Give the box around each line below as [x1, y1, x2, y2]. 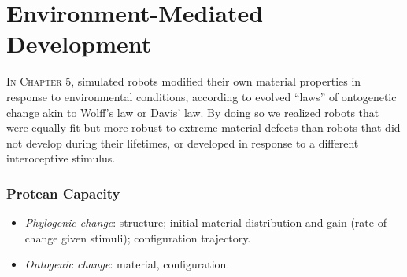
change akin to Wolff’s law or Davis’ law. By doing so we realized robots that [6, 104, 379, 120]
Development [6, 27, 152, 60]
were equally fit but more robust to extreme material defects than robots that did [6, 119, 401, 136]
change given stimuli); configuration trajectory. [24, 229, 251, 246]
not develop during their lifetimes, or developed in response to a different [6, 134, 359, 151]
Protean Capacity [6, 183, 120, 202]
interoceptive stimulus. [6, 150, 116, 166]
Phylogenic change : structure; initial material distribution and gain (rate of [24, 214, 387, 231]
